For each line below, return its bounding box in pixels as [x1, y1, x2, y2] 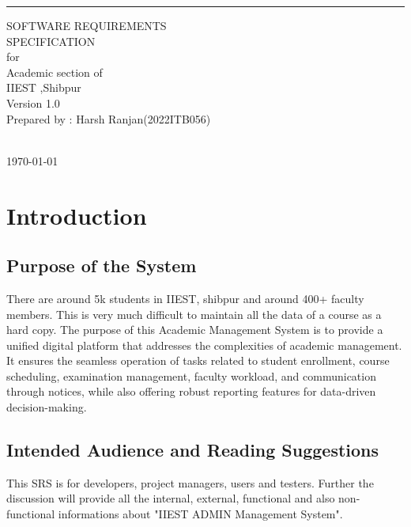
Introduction [6, 199, 147, 231]
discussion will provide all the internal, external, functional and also [6, 490, 335, 506]
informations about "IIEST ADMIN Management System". [58, 506, 343, 522]
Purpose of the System [6, 253, 197, 278]
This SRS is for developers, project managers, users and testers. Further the [6, 474, 374, 491]
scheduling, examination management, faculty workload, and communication [6, 367, 376, 384]
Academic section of [6, 63, 103, 80]
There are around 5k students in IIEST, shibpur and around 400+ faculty [6, 290, 364, 306]
